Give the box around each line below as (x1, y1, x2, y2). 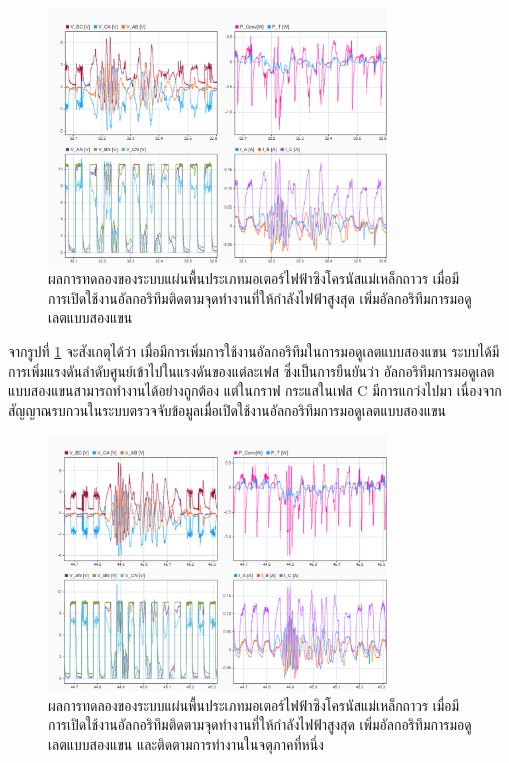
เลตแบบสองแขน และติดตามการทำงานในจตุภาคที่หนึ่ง (48, 733, 324, 754)
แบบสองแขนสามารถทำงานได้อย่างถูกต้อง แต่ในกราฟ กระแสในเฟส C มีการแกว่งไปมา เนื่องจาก (8, 380, 502, 401)
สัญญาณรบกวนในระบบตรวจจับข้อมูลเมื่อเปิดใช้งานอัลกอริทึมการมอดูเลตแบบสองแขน (8, 399, 446, 420)
